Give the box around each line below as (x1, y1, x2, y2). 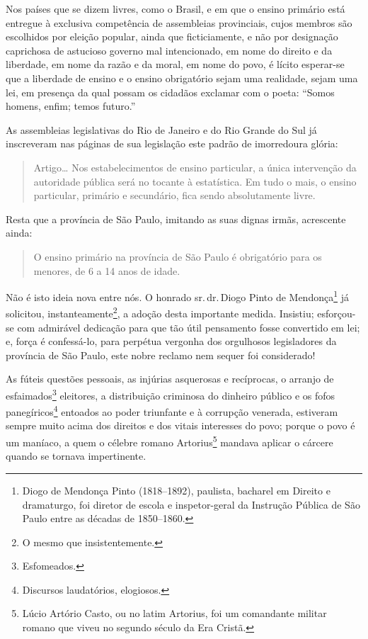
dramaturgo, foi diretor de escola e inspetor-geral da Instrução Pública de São (22, 497, 360, 511)
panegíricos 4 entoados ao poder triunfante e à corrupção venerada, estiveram (6, 402, 338, 419)
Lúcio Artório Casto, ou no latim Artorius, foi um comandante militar (22, 606, 327, 621)
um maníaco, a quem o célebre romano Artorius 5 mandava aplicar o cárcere (6, 433, 333, 449)
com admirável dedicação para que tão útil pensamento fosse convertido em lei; (17, 319, 360, 334)
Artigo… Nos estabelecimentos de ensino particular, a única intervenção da (33, 159, 357, 174)
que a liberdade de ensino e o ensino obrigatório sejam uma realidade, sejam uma (6, 70, 358, 85)
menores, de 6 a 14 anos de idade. (33, 263, 180, 278)
